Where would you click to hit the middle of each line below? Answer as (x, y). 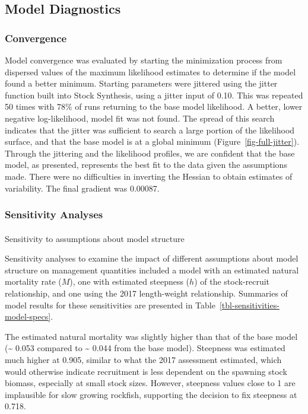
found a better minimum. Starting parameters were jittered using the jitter (141, 83)
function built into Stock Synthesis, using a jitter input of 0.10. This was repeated (154, 95)
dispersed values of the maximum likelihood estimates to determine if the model (150, 71)
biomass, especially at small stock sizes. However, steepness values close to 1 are (150, 383)
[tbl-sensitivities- (249, 305)
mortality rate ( (33, 281)
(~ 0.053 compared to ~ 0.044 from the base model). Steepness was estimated (145, 348)
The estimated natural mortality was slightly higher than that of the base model (151, 336)
